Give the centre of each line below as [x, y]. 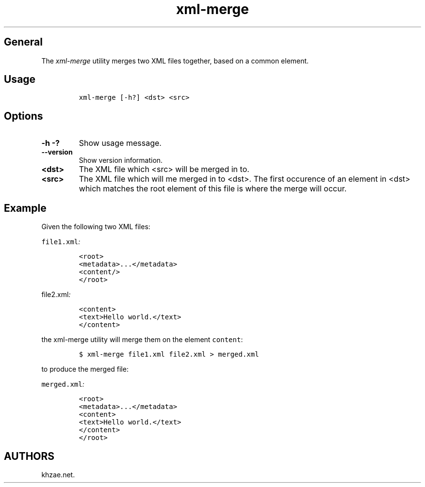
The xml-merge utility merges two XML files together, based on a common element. [175, 61]
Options [24, 116]
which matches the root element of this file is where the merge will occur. [213, 189]
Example [25, 208]
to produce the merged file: [85, 369]
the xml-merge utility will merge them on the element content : [142, 340]
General [24, 42]
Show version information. [121, 160]
